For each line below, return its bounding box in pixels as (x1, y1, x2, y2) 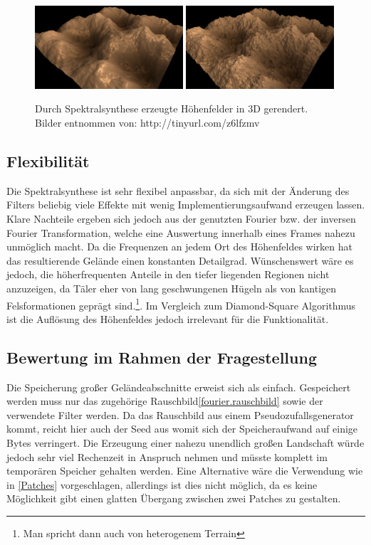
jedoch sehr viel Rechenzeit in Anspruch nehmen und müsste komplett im (6, 449, 328, 464)
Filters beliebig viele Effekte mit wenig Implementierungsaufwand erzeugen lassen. (6, 197, 365, 212)
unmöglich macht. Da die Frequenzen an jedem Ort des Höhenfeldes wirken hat (6, 239, 352, 254)
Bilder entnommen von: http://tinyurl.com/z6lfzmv (35, 115, 260, 130)
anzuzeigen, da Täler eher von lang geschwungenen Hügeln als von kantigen (6, 281, 337, 295)
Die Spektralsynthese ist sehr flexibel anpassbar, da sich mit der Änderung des (6, 183, 350, 198)
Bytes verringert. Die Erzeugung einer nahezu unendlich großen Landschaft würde (6, 435, 365, 450)
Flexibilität (6, 150, 90, 172)
